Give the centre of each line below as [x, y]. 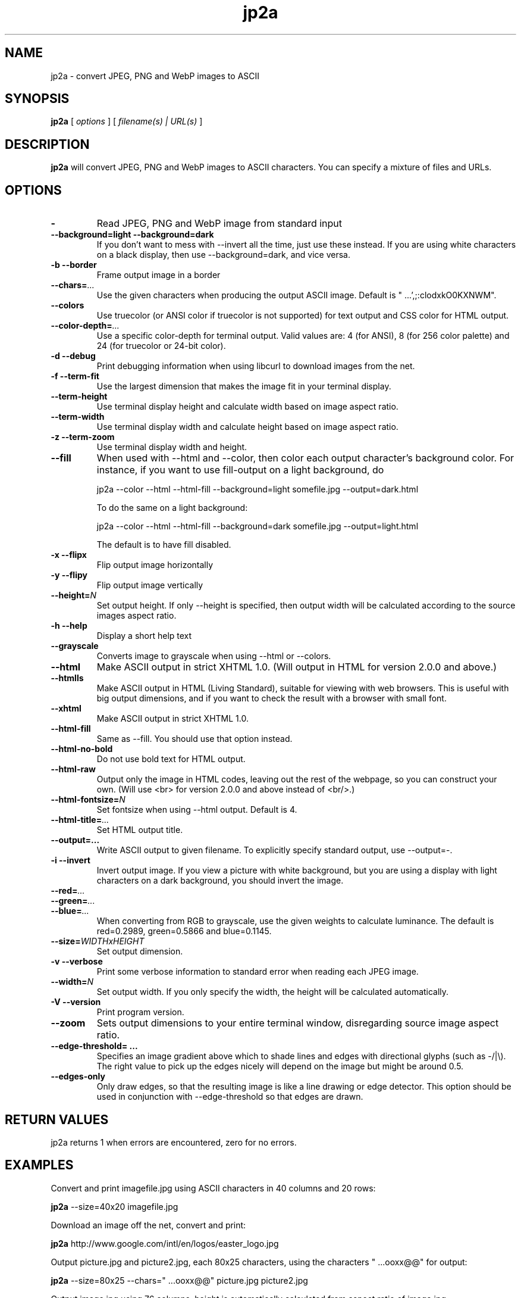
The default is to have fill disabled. [164, 545]
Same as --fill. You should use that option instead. [194, 739]
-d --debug [73, 356]
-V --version [76, 1002]
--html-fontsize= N [88, 800]
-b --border [74, 265]
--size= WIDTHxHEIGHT [98, 941]
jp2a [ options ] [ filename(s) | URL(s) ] [127, 121]
